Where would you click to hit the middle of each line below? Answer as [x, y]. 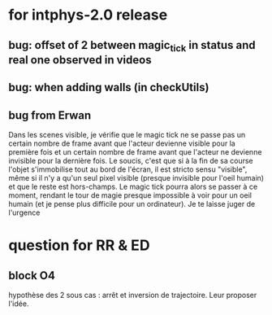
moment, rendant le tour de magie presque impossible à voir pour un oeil [130, 195]
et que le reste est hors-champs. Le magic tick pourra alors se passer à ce [133, 186]
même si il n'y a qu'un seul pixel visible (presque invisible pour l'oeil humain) [136, 177]
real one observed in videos [80, 60]
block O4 [32, 276]
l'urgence [24, 212]
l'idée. [19, 304]
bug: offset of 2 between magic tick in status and [132, 46]
